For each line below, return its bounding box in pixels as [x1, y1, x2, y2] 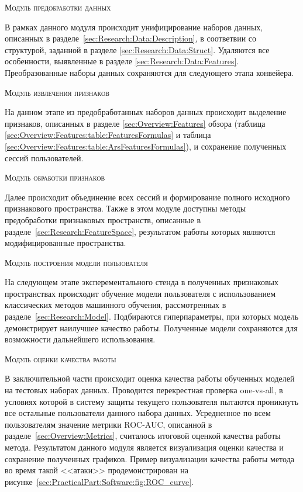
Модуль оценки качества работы [5, 352, 116, 365]
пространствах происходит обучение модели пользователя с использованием [5, 287, 276, 299]
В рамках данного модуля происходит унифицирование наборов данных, [5, 20, 263, 33]
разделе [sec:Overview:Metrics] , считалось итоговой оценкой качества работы [5, 429, 281, 442]
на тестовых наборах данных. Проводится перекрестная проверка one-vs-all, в [5, 384, 283, 396]
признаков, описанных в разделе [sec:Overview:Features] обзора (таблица [5, 117, 266, 129]
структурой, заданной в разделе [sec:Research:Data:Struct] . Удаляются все [5, 43, 270, 56]
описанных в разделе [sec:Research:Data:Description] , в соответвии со [5, 32, 257, 44]
